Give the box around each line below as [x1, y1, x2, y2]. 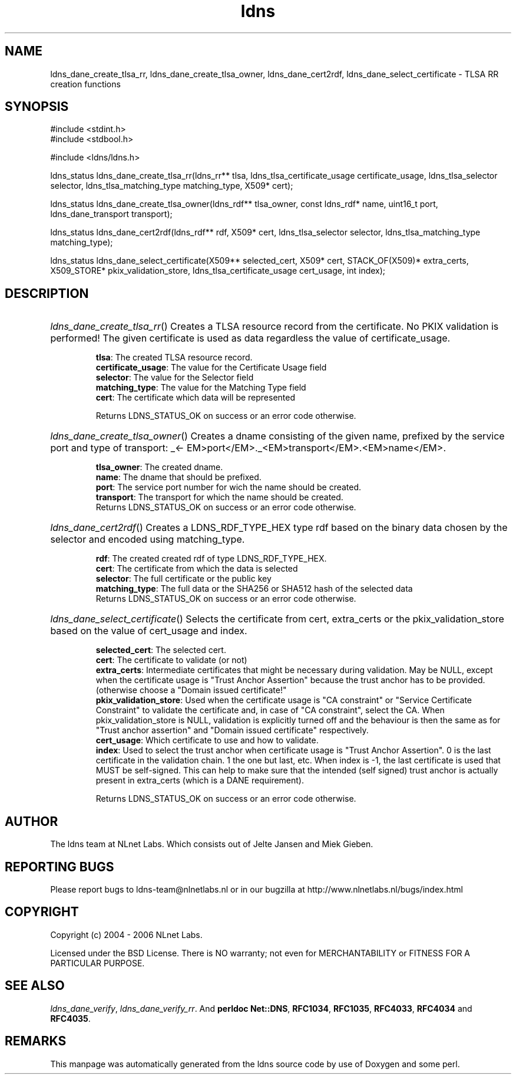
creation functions [50, 78, 121, 89]
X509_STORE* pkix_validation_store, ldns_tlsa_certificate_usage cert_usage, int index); [50, 265, 386, 276]
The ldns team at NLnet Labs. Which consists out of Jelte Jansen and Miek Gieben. [50, 839, 373, 850]
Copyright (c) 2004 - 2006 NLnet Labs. [50, 929, 203, 940]
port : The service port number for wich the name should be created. [95, 482, 362, 493]
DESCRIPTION [5, 286, 89, 301]
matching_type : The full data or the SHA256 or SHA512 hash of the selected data [95, 583, 413, 594]
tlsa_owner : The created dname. [95, 462, 223, 473]
